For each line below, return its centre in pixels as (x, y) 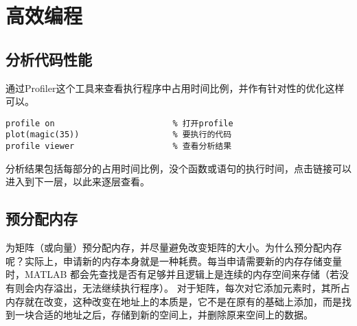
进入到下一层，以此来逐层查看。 (78, 182)
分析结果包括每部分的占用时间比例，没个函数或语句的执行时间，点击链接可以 (178, 168)
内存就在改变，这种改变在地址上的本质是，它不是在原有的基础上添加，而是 (174, 301)
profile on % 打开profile (119, 123)
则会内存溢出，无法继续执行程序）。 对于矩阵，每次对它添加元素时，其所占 (182, 287)
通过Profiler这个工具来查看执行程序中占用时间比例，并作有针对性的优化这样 (175, 88)
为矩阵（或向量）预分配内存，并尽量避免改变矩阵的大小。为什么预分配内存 (174, 247)
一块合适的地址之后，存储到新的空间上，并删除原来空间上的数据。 (164, 315)
